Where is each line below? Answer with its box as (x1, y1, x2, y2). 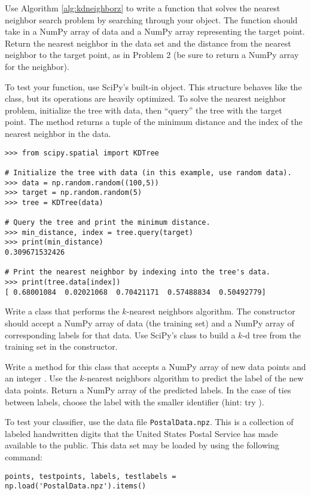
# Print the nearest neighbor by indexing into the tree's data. (5, 268, 270, 277)
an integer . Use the (5, 372, 77, 384)
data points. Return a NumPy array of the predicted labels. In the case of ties (5, 383, 291, 396)
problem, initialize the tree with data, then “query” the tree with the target (5, 103, 282, 116)
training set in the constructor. (5, 340, 118, 353)
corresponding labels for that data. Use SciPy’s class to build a (5, 328, 236, 341)
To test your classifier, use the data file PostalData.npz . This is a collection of (5, 415, 294, 428)
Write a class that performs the (5, 305, 120, 317)
